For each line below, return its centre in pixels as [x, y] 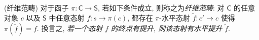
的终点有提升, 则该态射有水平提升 [166, 28]
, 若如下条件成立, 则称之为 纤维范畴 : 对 [161, 7]
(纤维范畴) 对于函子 [36, 7]
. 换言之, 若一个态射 [69, 28]
